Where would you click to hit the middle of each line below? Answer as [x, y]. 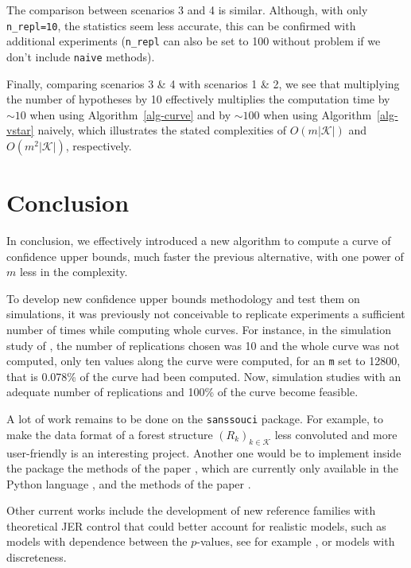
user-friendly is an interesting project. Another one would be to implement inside [204, 452]
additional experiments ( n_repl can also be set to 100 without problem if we [194, 41]
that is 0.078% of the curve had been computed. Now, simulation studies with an [204, 376]
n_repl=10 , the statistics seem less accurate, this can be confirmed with [181, 25]
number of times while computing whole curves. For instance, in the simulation [199, 330]
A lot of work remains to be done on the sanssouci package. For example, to [195, 419]
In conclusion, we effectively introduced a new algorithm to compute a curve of [199, 241]
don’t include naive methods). [81, 56]
